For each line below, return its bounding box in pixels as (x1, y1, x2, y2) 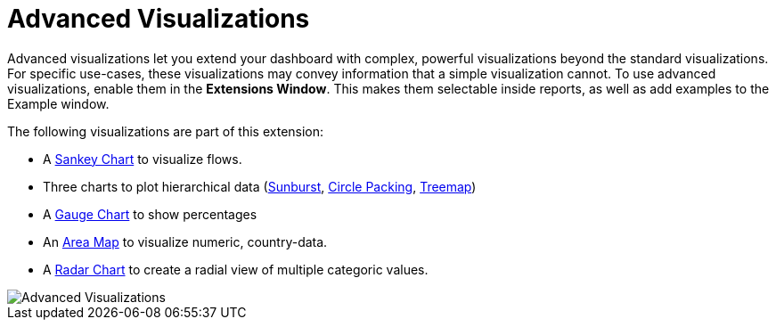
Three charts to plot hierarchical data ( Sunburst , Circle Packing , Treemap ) (43, 178, 477, 194)
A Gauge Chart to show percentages (43, 206, 257, 222)
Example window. (7, 95, 110, 111)
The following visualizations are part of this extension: (7, 123, 324, 139)
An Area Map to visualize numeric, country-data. (43, 233, 328, 249)
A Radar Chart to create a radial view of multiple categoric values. (43, 261, 429, 277)
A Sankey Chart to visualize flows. (43, 151, 242, 167)
